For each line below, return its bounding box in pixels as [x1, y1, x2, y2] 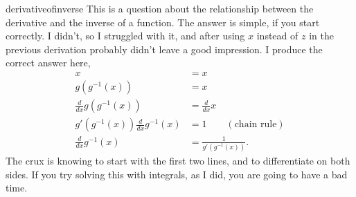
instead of [256, 28, 299, 43]
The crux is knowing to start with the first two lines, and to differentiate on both [6, 153, 350, 167]
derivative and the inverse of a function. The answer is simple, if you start [6, 15, 320, 29]
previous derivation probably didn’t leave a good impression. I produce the [6, 41, 323, 56]
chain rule [234, 120, 277, 130]
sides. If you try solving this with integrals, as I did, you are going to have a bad [6, 167, 348, 181]
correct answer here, [6, 55, 91, 70]
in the [309, 28, 334, 43]
